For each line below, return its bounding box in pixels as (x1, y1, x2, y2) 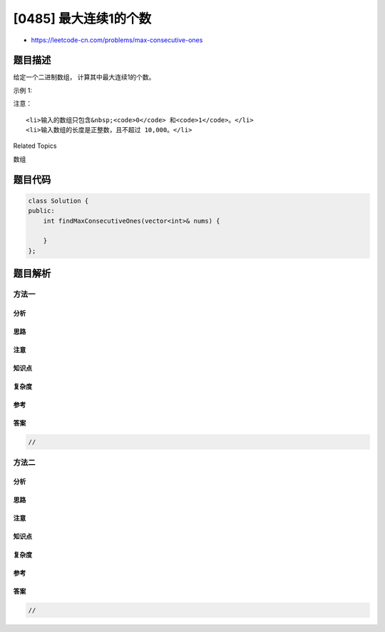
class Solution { (28, 196, 89, 205)
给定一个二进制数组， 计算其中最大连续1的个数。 (13, 73, 155, 81)
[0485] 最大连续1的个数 (13, 11, 152, 26)
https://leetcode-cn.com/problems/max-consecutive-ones (31, 36, 203, 44)
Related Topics (13, 141, 57, 150)
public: (28, 207, 55, 215)
